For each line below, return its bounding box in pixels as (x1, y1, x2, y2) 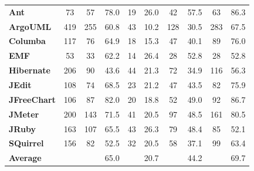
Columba (9, 35, 46, 47)
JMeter (9, 108, 39, 120)
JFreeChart (9, 93, 56, 105)
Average (9, 152, 42, 164)
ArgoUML (9, 20, 52, 32)
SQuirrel (9, 137, 44, 149)
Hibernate (9, 64, 50, 76)
